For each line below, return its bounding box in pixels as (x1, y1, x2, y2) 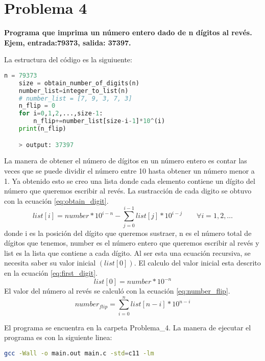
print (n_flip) (18, 125, 66, 133)
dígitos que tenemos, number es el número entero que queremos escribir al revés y (4, 237, 259, 248)
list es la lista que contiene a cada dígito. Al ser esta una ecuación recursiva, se (4, 247, 251, 258)
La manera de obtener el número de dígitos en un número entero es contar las (4, 155, 247, 166)
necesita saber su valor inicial (4, 257, 96, 268)
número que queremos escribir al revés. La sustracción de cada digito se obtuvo (4, 185, 252, 196)
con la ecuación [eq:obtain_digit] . (4, 195, 109, 206)
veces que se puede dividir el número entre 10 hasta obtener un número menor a (4, 165, 255, 176)
